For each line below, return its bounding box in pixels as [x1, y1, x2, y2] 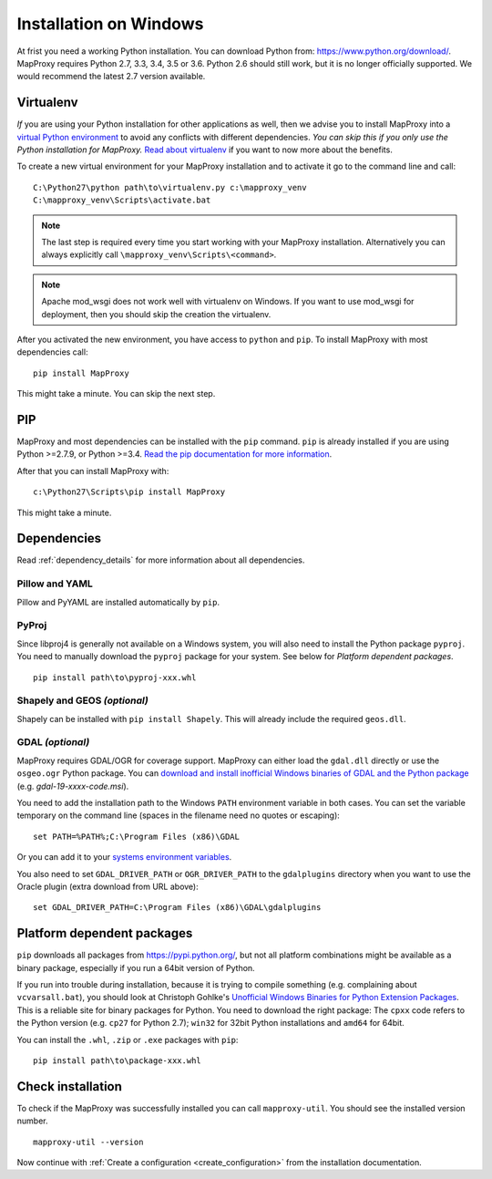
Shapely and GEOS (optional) [16, 694, 149, 707]
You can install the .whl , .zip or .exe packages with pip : [16, 1034, 239, 1045]
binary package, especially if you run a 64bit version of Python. [16, 962, 255, 973]
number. [16, 1115, 48, 1126]
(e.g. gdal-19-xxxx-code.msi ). [16, 781, 129, 791]
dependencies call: [16, 346, 88, 357]
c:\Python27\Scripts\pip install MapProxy [33, 487, 226, 497]
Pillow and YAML [16, 577, 93, 590]
